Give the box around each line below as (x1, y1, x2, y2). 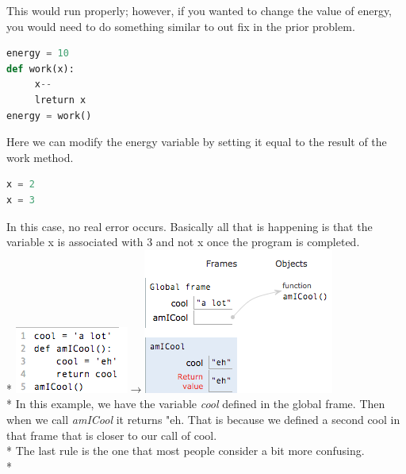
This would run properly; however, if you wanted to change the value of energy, (6, 2, 393, 18)
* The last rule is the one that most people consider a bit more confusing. (6, 442, 365, 459)
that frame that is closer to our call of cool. (6, 426, 217, 443)
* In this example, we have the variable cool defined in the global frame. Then (6, 395, 385, 412)
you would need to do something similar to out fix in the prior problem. (6, 17, 355, 34)
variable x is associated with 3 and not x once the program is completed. (6, 233, 360, 250)
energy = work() (6, 110, 92, 121)
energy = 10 (6, 48, 69, 60)
